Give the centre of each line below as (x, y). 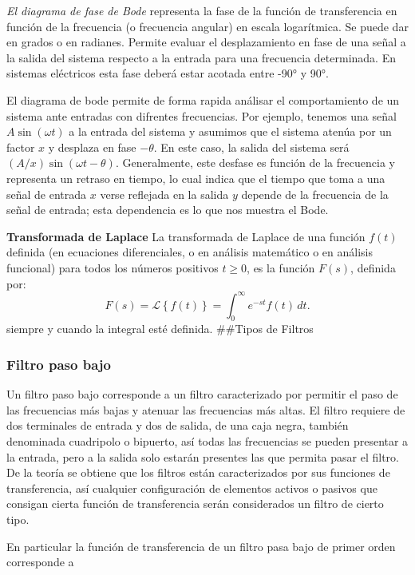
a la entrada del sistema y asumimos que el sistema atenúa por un (230, 131)
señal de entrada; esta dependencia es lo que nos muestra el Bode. (168, 210)
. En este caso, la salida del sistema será (251, 147)
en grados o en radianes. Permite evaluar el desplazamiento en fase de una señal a (206, 42)
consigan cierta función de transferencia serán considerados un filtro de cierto (195, 504)
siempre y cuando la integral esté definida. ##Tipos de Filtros (160, 329)
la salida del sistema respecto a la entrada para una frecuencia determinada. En (201, 57)
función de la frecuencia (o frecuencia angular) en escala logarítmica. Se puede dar (207, 26)
